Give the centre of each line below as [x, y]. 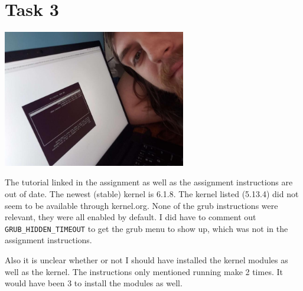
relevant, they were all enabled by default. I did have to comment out [131, 217]
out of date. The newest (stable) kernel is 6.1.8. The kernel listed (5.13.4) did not [152, 193]
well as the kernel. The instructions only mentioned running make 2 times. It [144, 271]
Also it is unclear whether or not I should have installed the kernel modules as [146, 260]
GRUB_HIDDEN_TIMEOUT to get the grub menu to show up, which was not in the [146, 228]
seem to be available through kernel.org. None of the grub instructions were [141, 205]
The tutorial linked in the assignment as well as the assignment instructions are [149, 182]
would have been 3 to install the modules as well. [94, 283]
